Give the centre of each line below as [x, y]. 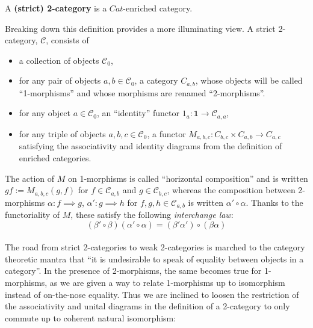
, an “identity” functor [138, 113]
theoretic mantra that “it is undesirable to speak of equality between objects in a [154, 258]
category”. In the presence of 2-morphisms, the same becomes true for [133, 271]
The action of [30, 178]
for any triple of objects [62, 133]
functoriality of [33, 215]
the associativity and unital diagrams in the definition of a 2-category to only [147, 306]
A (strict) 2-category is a [56, 8]
